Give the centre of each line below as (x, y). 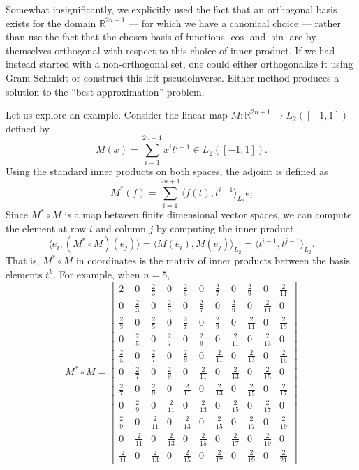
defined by (28, 128)
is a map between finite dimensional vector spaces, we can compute (208, 214)
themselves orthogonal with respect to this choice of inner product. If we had (170, 50)
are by (303, 37)
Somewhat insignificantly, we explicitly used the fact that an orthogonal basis (171, 9)
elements (24, 274)
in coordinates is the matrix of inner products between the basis (213, 260)
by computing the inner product (225, 228)
